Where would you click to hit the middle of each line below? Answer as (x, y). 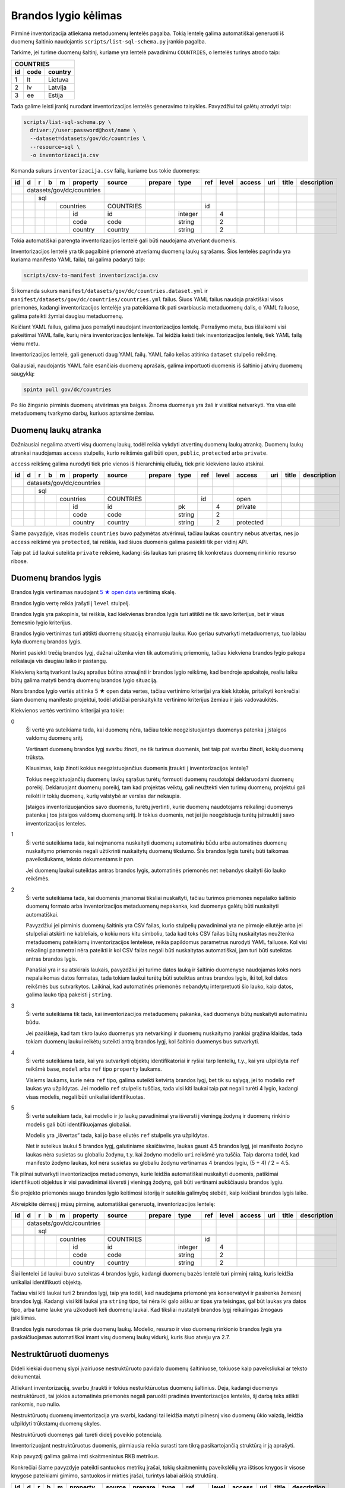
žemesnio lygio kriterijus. (42, 623)
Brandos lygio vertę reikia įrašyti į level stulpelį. (70, 603)
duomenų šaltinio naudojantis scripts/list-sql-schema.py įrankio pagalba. (109, 41)
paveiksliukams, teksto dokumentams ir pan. (80, 859)
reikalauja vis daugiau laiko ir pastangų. (59, 661)
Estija (56, 95)
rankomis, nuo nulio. (36, 1404)
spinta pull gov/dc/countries (67, 389)
